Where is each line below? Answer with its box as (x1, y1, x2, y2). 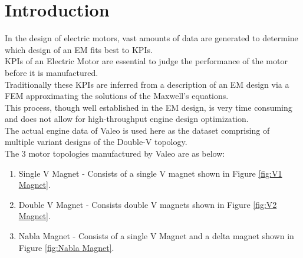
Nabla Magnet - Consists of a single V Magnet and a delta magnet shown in (18, 230, 294, 242)
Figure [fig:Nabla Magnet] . (18, 241, 114, 253)
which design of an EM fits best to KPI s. (5, 43, 153, 55)
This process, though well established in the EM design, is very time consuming (5, 101, 292, 113)
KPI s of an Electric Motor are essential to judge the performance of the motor (5, 55, 288, 67)
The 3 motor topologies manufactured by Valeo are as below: (5, 147, 225, 160)
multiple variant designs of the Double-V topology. (5, 135, 187, 148)
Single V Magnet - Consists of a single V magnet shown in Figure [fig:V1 (18, 167, 282, 179)
